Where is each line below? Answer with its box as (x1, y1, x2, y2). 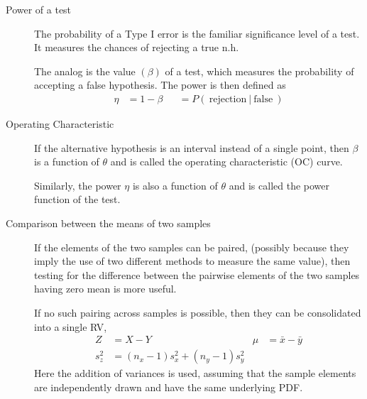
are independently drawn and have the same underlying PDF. (34, 379, 303, 394)
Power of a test (6, 2, 72, 16)
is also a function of (132, 177, 218, 192)
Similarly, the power (34, 177, 121, 192)
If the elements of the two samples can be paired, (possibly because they (34, 239, 349, 254)
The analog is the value (34, 63, 136, 78)
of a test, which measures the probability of (165, 63, 354, 78)
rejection (209, 94, 247, 104)
